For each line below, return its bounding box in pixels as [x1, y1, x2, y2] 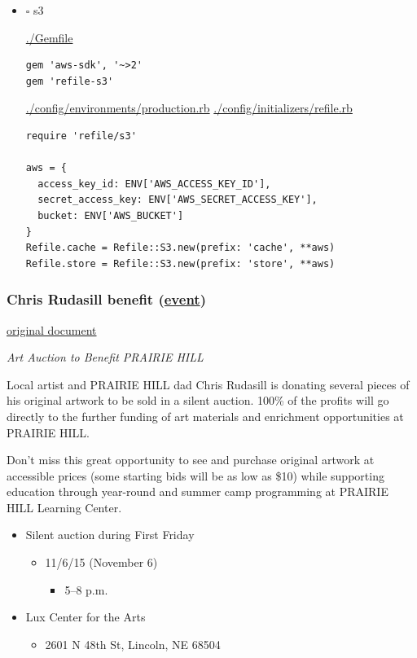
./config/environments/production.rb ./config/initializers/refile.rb [25, 99, 353, 116]
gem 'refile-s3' [25, 75, 114, 87]
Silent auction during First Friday [25, 526, 195, 543]
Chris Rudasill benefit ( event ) [7, 289, 206, 309]
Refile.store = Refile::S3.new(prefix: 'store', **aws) [25, 257, 336, 270]
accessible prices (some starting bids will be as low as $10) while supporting [7, 467, 384, 484]
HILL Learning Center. [7, 498, 122, 515]
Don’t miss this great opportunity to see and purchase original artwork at [7, 451, 375, 468]
